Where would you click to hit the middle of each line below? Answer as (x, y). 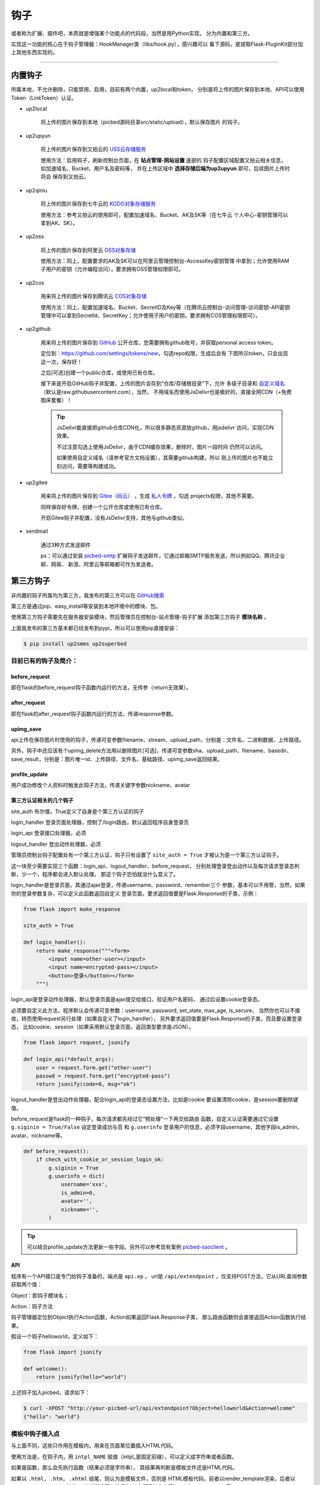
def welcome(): (45, 1369)
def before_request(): (56, 1151)
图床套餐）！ (56, 400)
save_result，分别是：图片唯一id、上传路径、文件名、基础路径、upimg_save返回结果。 (117, 759)
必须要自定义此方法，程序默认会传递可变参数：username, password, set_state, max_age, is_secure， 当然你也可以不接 (156, 1010)
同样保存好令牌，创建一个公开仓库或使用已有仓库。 (103, 507)
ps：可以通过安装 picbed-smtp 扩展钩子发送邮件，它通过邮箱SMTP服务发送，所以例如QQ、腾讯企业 (163, 556)
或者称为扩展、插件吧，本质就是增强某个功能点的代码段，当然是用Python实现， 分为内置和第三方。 (132, 33)
